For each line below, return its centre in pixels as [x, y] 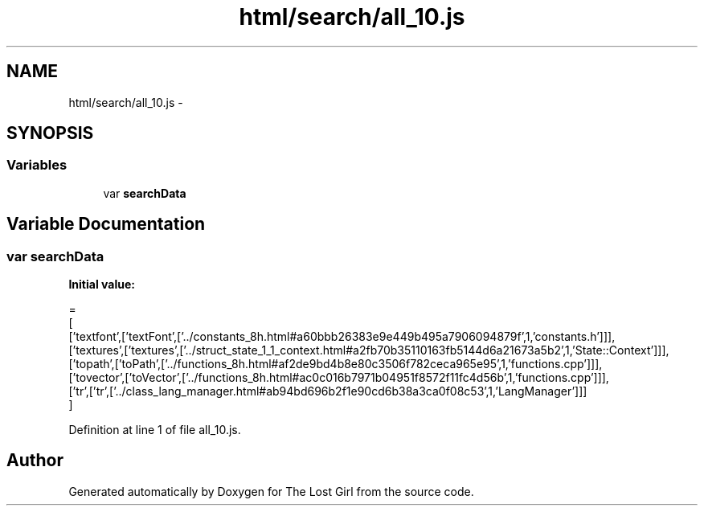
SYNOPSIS [50, 133]
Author [35, 461]
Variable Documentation [106, 224]
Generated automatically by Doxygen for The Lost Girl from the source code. [271, 491]
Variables [37, 165]
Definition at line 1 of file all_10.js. [155, 430]
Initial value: [102, 285]
